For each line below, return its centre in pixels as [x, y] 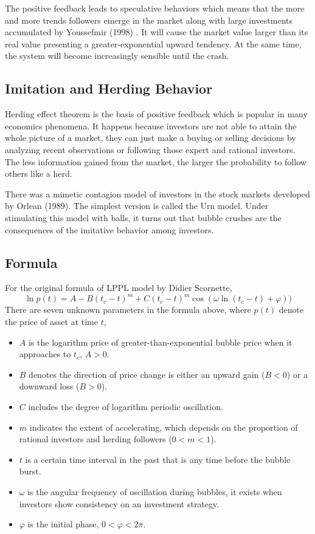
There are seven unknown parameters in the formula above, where [128, 310]
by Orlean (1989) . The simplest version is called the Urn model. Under [137, 206]
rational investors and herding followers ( [95, 439]
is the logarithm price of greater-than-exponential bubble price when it [160, 342]
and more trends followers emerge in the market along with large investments [149, 20]
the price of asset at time [51, 321]
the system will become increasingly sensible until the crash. [117, 56]
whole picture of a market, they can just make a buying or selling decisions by [151, 138]
